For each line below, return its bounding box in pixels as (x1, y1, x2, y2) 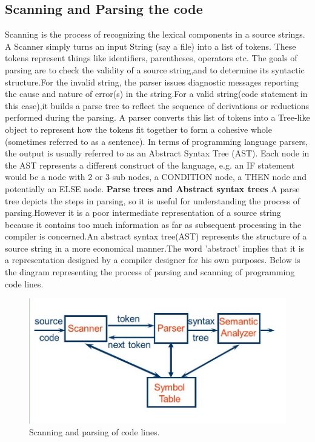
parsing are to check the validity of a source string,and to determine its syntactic (5, 63, 305, 76)
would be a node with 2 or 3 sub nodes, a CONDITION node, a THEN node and (5, 170, 307, 183)
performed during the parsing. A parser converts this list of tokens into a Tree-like (5, 111, 310, 124)
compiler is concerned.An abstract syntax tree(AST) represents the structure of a (5, 230, 307, 243)
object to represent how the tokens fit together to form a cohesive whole (5, 122, 272, 135)
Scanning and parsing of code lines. (29, 426, 160, 438)
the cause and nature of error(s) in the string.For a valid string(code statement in (5, 87, 308, 100)
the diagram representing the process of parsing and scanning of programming (5, 266, 295, 278)
